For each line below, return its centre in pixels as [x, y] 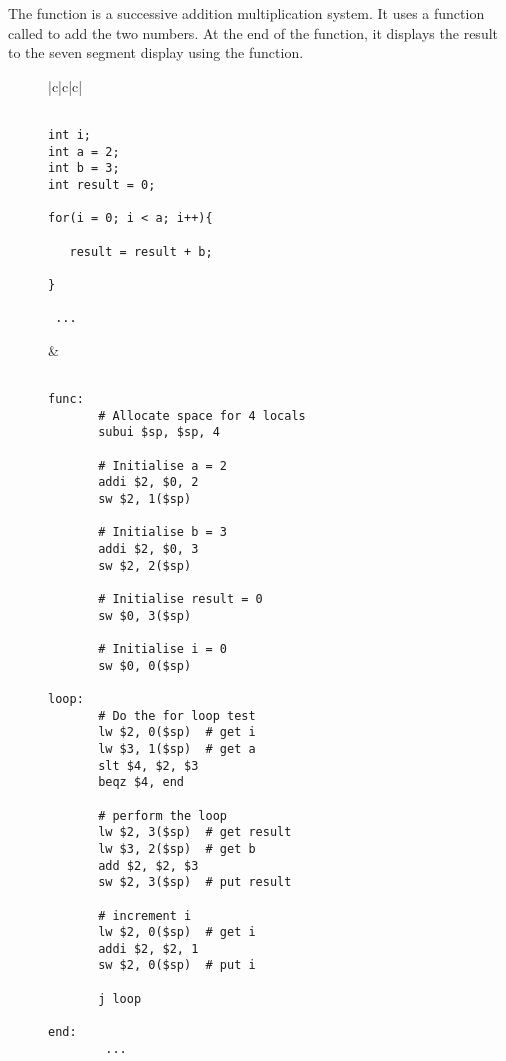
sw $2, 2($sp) [145, 565]
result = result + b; [141, 251]
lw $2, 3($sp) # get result [195, 832]
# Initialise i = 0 [162, 649]
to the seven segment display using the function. [156, 52]
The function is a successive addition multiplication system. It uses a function [246, 13]
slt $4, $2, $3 [148, 765]
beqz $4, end [141, 782]
